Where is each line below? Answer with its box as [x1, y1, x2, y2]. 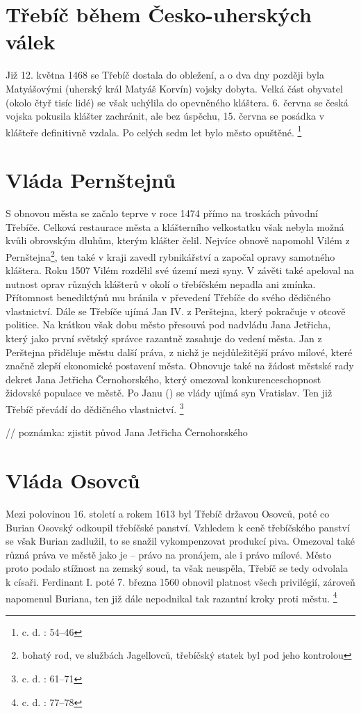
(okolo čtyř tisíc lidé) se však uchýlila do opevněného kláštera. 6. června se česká [6, 95, 349, 109]
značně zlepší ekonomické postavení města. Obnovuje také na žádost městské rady [6, 358, 354, 373]
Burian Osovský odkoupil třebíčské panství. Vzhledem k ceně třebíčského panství [6, 520, 350, 534]
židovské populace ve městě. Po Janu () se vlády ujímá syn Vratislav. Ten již [6, 385, 333, 400]
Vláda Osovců [6, 466, 140, 495]
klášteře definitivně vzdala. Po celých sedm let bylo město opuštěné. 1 [6, 122, 302, 139]
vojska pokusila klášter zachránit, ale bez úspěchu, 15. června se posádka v [6, 109, 325, 123]
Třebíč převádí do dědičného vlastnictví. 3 [6, 400, 184, 416]
